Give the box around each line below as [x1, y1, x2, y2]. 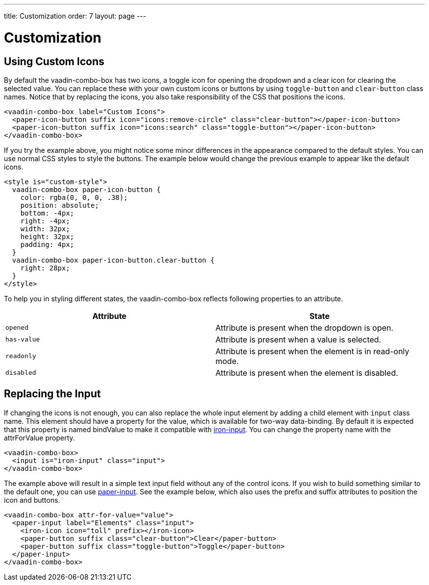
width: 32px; [20, 224, 70, 233]
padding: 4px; [20, 240, 74, 248]
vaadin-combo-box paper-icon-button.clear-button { [12, 256, 214, 264]
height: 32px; [20, 232, 74, 241]
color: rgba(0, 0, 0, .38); [20, 193, 128, 201]
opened [5, 324, 28, 332]
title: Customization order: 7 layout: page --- [4, 12, 146, 20]
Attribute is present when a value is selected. [215, 334, 381, 344]
